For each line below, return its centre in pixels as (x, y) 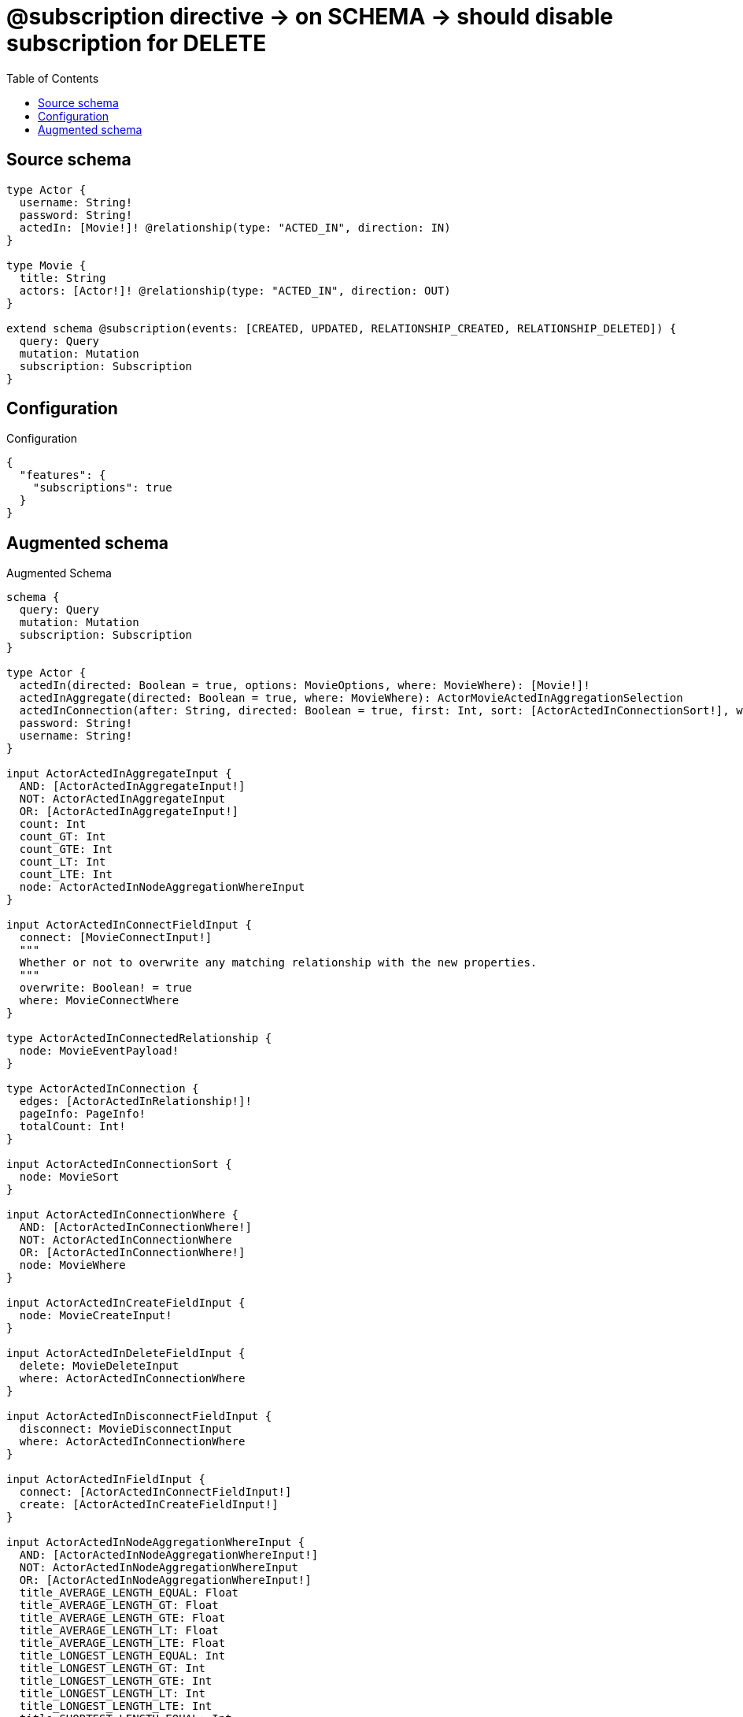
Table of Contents (53, 78)
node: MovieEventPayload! (99, 1051)
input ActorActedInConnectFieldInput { (129, 925)
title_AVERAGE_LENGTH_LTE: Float (122, 1643)
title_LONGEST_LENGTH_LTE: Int (116, 1706)
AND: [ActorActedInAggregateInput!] (132, 786)
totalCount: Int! (72, 1127)
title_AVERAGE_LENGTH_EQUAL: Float (129, 1593)
